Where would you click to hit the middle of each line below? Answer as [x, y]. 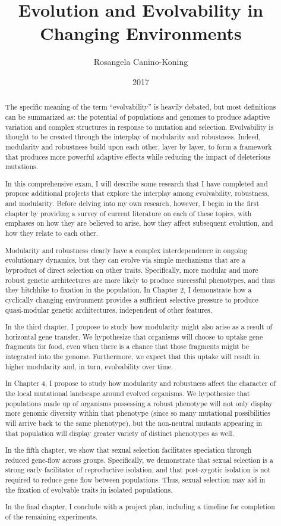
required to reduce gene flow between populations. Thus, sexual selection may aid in [135, 480]
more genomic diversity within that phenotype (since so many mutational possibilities [138, 413]
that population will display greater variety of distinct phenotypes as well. [119, 433]
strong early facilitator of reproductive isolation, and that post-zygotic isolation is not [138, 470]
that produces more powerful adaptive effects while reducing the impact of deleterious [138, 156]
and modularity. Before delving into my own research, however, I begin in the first [132, 203]
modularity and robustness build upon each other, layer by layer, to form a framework [138, 146]
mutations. [22, 166]
